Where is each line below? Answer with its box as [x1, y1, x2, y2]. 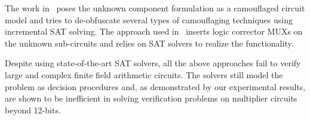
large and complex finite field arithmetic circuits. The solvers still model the [5, 68, 283, 81]
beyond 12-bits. [5, 103, 61, 116]
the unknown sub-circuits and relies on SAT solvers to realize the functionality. [5, 36, 294, 49]
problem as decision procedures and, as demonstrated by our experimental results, [5, 80, 306, 93]
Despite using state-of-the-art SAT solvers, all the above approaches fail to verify [5, 57, 301, 69]
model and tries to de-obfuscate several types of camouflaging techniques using [5, 13, 293, 26]
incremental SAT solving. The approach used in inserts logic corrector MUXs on [5, 25, 303, 38]
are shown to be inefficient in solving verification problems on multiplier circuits [5, 92, 297, 104]
